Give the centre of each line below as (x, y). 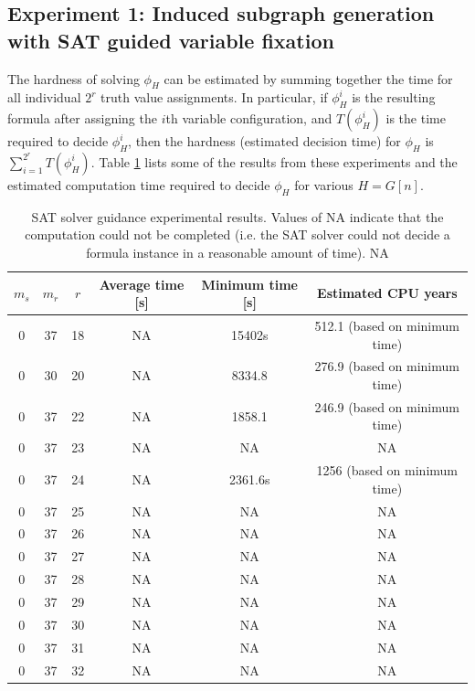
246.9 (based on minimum (387, 406)
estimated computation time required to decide (139, 184)
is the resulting (394, 97)
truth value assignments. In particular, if (214, 97)
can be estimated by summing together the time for (308, 78)
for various (324, 184)
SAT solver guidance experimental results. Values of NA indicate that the (237, 216)
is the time (416, 118)
